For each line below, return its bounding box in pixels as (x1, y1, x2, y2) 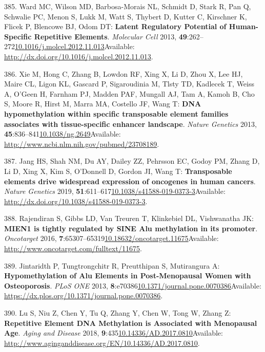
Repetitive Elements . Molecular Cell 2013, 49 (34, 31, 187, 41)
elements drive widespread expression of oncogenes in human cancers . (4, 175, 256, 186)
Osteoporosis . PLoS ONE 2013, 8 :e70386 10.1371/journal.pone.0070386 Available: (4, 280, 261, 291)
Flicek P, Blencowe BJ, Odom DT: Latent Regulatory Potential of (4, 21, 227, 32)
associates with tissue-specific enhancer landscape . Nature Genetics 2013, (4, 118, 257, 129)
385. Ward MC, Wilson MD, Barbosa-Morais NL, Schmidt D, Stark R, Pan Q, (4, 1, 251, 11)
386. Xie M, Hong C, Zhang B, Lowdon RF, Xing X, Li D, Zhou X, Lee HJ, (4, 68, 243, 79)
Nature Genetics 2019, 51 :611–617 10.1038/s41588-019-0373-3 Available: (4, 186, 226, 196)
